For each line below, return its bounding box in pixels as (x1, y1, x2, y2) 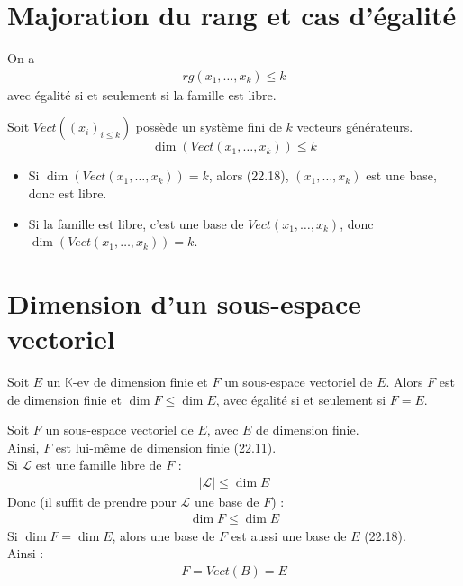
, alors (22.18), (208, 166, 289, 185)
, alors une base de (112, 526, 215, 545)
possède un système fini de (135, 117, 282, 136)
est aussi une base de (231, 526, 347, 545)
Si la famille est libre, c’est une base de (28, 214, 244, 233)
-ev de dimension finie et (73, 372, 208, 391)
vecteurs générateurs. (296, 117, 413, 136)
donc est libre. (28, 183, 107, 202)
